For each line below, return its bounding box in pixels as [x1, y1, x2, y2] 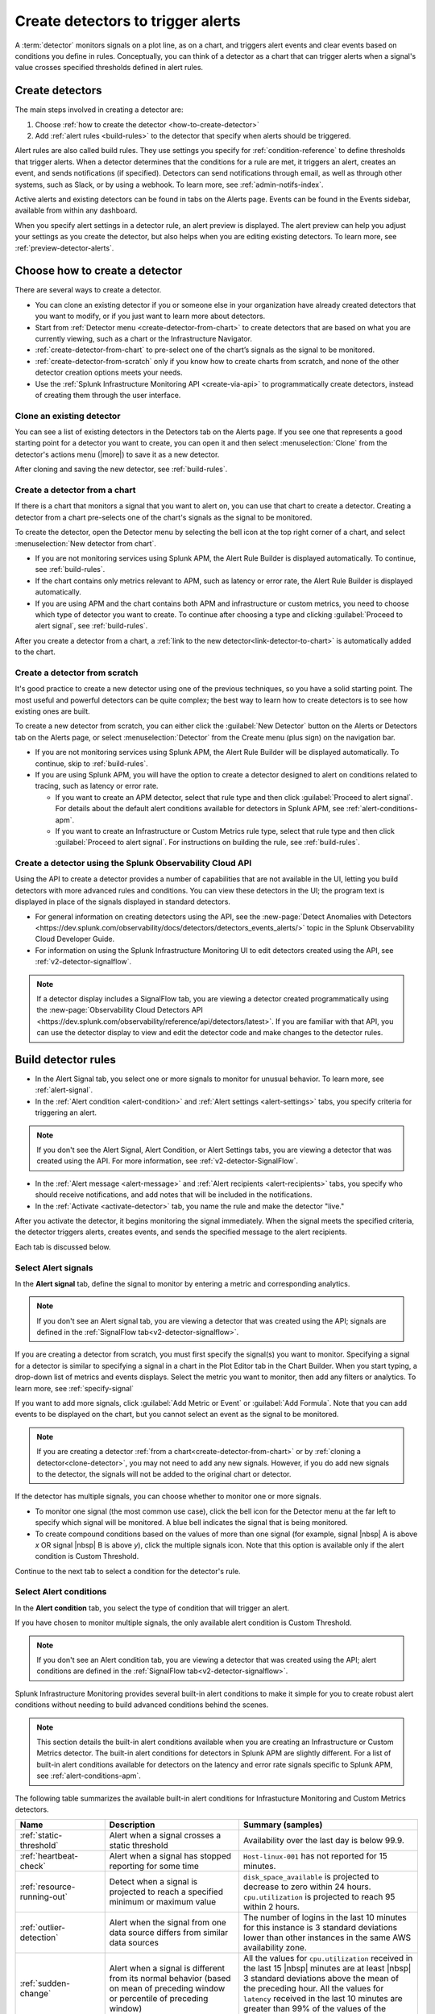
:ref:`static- [19, 1830, 63, 1841]
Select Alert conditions [14, 1586, 107, 1598]
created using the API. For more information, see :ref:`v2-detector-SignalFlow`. [36, 1156, 298, 1166]
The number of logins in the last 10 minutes [242, 1912, 407, 1923]
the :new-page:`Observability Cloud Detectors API [36, 1005, 203, 1015]
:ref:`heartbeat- [19, 1850, 79, 1862]
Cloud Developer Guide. [35, 934, 115, 944]
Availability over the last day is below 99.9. [242, 1835, 404, 1846]
